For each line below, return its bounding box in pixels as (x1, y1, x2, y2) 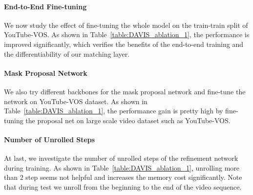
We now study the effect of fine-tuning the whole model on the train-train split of (4, 20, 248, 30)
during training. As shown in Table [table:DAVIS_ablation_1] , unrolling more (4, 162, 240, 173)
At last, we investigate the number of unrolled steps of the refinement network (4, 153, 238, 163)
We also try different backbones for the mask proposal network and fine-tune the (4, 86, 246, 96)
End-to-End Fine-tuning (4, 1, 87, 11)
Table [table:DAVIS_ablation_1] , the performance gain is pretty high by (4, 106, 223, 116)
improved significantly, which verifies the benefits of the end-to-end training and (4, 39, 243, 49)
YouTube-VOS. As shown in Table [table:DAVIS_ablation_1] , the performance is (4, 29, 250, 40)
